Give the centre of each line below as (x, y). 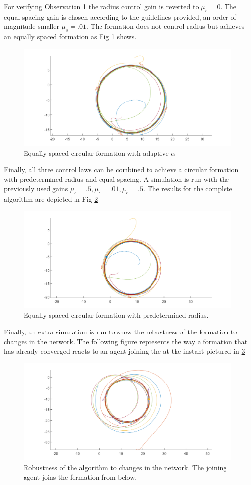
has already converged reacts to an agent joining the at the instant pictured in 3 (125, 351)
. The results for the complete (188, 189)
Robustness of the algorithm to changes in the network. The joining (125, 467)
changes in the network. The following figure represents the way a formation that (126, 341)
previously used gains (36, 189)
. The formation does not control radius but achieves (165, 26)
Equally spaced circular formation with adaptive (96, 153)
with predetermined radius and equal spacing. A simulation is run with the (117, 179)
